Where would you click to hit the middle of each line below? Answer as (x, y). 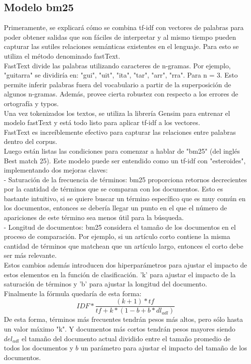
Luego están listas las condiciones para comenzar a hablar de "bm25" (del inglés (122, 150)
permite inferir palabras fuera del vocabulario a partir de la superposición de (118, 84)
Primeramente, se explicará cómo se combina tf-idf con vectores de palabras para (124, 27)
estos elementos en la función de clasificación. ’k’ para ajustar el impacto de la (120, 274)
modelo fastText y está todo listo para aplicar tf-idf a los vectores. (102, 122)
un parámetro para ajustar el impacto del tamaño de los (164, 348)
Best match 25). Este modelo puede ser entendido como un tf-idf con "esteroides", (125, 160)
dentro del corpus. (31, 141)
